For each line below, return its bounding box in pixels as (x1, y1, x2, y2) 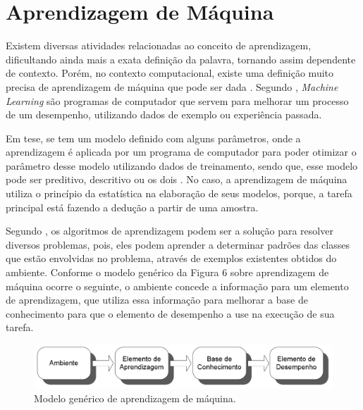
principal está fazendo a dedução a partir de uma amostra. (6, 199, 259, 214)
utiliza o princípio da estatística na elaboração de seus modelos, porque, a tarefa (6, 186, 352, 201)
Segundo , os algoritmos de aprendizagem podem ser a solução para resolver (6, 223, 333, 238)
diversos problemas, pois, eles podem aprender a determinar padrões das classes (6, 237, 350, 251)
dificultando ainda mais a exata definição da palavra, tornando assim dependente (6, 51, 356, 66)
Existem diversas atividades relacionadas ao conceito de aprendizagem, (6, 38, 312, 53)
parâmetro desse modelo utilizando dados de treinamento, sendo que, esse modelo (6, 158, 358, 173)
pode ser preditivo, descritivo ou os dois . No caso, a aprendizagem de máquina (6, 172, 347, 187)
